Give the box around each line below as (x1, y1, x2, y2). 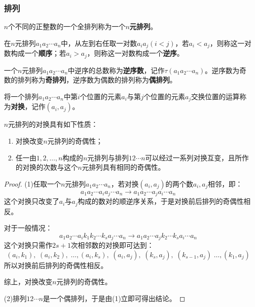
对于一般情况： (4, 223, 52, 233)
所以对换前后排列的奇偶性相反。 (4, 260, 108, 270)
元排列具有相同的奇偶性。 (82, 162, 165, 172)
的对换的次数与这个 (15, 162, 78, 172)
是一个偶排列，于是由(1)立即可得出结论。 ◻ (43, 293, 185, 304)
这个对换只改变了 (4, 196, 59, 206)
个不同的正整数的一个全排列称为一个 (8, 21, 126, 32)
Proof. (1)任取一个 (4, 178, 61, 189)
